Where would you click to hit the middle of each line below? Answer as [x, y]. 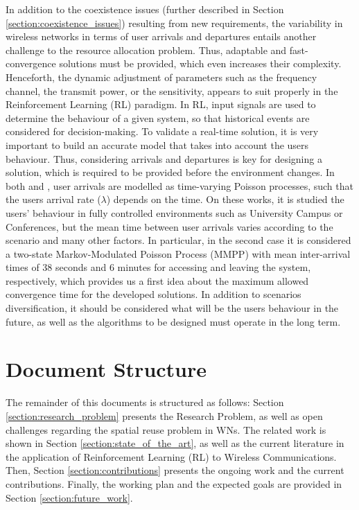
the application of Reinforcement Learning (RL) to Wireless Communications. [171, 456]
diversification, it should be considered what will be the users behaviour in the [172, 308]
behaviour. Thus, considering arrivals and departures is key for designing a [164, 158]
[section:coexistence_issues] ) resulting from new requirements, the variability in [174, 23]
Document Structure [106, 369]
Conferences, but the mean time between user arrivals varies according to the [169, 226]
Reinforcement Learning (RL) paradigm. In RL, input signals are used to [161, 104]
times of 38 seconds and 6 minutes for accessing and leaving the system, [158, 267]
